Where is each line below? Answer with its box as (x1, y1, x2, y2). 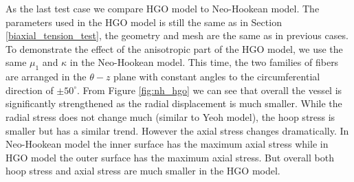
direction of (5, 82, 54, 97)
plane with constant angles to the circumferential (113, 69, 320, 84)
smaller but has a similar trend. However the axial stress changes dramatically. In (5, 123, 349, 137)
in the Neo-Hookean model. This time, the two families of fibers (69, 55, 339, 69)
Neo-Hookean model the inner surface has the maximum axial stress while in (5, 137, 329, 151)
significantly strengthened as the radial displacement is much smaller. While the (5, 96, 342, 111)
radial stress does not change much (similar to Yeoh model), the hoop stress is (5, 109, 335, 124)
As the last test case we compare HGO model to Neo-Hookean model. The (5, 1, 320, 15)
